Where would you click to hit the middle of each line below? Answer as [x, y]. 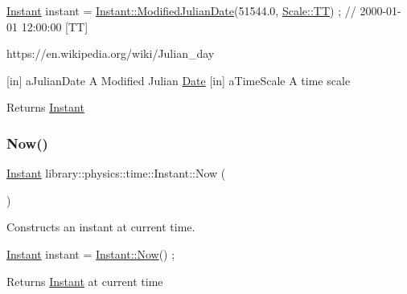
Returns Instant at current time [85, 281]
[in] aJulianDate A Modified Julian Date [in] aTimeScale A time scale [179, 80]
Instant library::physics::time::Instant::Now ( [116, 173]
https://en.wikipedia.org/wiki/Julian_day [111, 53]
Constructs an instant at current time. [101, 227]
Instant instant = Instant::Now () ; [91, 253]
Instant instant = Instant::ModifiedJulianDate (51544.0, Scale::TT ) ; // [181, 10]
